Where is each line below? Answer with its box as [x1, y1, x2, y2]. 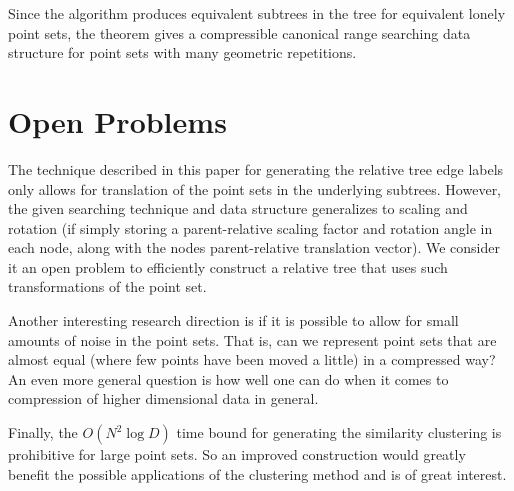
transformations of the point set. [8, 276, 207, 297]
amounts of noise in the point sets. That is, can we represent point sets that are [8, 329, 497, 350]
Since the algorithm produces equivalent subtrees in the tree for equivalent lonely [8, 3, 506, 23]
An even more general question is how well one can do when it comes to [8, 368, 449, 389]
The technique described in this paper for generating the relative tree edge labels [8, 158, 504, 179]
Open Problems [8, 100, 227, 141]
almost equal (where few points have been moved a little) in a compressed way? [8, 349, 496, 370]
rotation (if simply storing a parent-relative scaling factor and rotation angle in [8, 217, 493, 238]
